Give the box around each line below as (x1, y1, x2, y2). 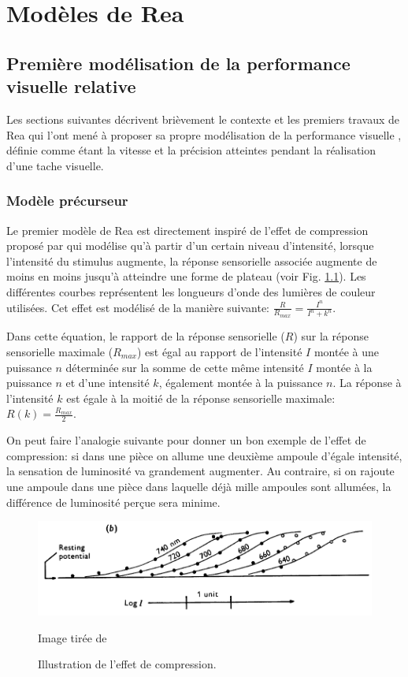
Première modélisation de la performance (6, 50, 351, 75)
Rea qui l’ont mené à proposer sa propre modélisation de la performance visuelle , (6, 126, 402, 143)
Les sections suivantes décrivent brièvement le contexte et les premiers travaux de (6, 110, 399, 127)
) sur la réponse (293, 328, 369, 344)
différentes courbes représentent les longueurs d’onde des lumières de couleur (6, 283, 376, 299)
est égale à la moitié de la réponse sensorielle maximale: (66, 389, 336, 406)
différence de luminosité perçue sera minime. (6, 493, 221, 510)
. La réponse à (332, 374, 402, 391)
